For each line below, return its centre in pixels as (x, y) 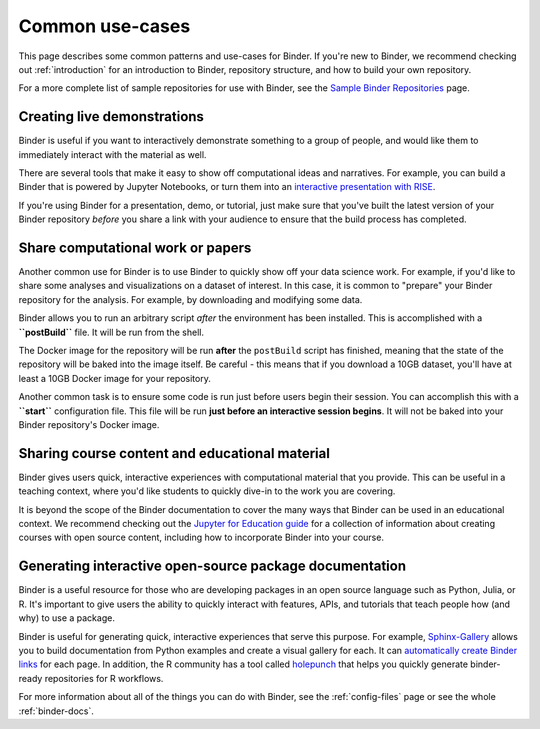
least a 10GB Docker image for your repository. (115, 378)
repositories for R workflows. (104, 678)
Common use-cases (104, 26)
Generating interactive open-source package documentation (212, 566)
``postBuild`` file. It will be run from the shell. (111, 332)
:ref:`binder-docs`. (56, 711)
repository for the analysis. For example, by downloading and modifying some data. (190, 299)
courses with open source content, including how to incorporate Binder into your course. (201, 537)
